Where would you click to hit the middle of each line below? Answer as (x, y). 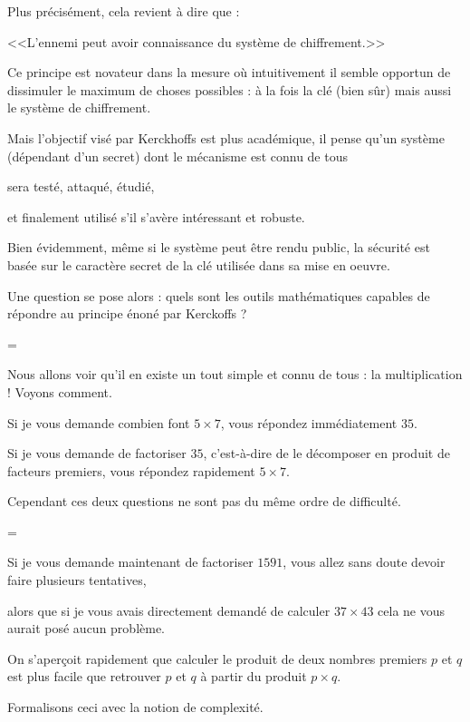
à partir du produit (254, 676)
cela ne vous (412, 610)
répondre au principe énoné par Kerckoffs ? (127, 313)
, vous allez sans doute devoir (364, 562)
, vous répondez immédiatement (309, 422)
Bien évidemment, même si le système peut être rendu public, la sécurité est (219, 247)
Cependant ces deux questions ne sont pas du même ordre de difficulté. (204, 501)
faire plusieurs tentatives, (77, 580)
